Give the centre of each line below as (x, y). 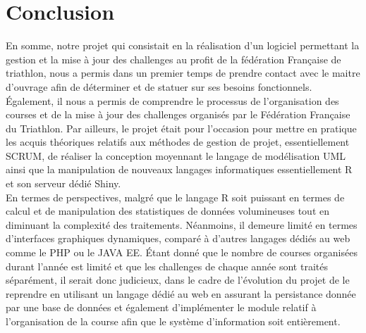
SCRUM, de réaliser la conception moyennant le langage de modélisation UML (176, 155)
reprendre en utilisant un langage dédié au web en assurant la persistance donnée (181, 293)
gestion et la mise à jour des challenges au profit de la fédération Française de (173, 59)
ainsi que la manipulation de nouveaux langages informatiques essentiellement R (179, 169)
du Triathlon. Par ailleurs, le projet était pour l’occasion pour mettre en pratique (181, 128)
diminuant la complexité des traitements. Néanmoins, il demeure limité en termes (182, 224)
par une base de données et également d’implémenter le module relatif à (161, 307)
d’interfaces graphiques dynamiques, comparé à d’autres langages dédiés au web (178, 238)
